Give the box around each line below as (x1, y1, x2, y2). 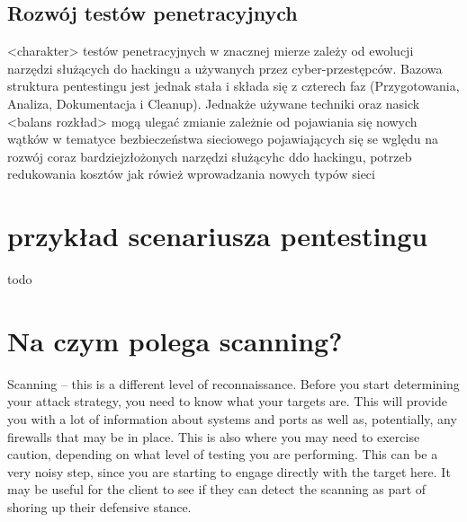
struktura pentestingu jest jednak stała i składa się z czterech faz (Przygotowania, (7, 76, 460, 95)
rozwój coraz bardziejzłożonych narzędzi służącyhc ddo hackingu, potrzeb (7, 146, 412, 165)
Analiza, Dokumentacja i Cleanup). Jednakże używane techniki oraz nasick (7, 93, 420, 112)
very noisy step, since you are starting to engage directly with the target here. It (7, 462, 451, 481)
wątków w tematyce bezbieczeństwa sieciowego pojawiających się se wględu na (7, 129, 438, 148)
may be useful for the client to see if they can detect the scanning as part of (7, 480, 427, 499)
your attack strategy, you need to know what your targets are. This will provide (7, 392, 447, 411)
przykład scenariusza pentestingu (7, 217, 428, 254)
